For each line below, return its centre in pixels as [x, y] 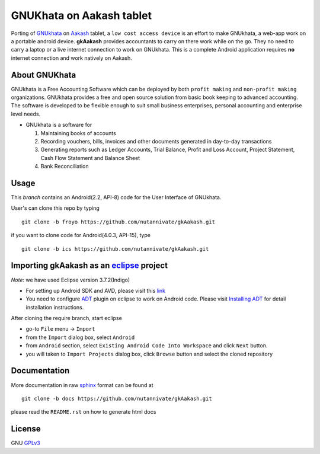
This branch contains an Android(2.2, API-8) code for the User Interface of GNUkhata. [116, 197]
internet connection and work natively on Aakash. [72, 58]
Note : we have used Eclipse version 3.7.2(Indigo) [71, 280]
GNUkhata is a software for [59, 125]
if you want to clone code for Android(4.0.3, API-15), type [81, 235]
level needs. [26, 114]
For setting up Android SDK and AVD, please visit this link [96, 290]
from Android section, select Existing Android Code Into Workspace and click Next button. [147, 346]
